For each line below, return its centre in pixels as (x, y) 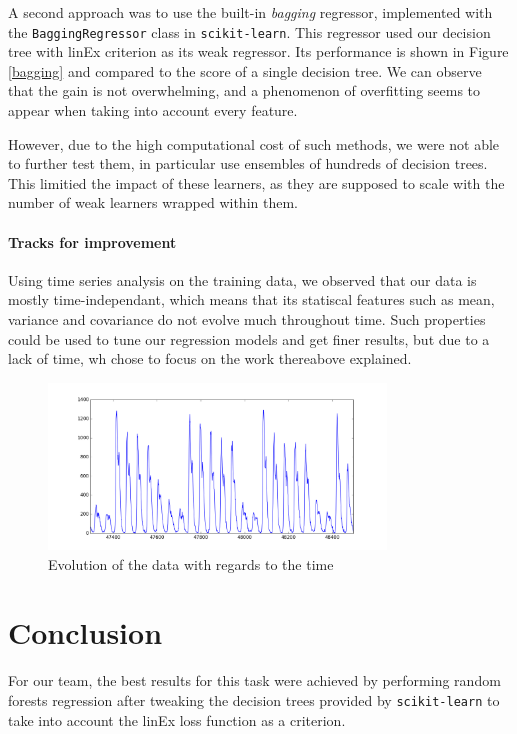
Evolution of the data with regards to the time (191, 563)
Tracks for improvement (92, 241)
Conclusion (85, 632)
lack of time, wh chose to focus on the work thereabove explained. (210, 358)
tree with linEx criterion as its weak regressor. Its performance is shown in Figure (258, 51)
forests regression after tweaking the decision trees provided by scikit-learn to (254, 699)
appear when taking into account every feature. (153, 110)
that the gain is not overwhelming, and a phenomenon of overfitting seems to (244, 90)
